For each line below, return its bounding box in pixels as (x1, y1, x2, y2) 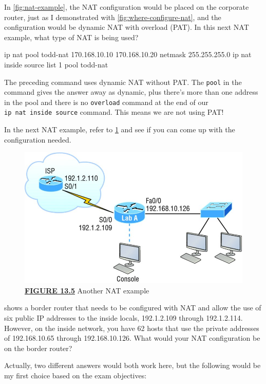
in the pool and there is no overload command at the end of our (4, 96, 208, 107)
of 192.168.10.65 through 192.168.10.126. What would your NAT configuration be (4, 333, 260, 343)
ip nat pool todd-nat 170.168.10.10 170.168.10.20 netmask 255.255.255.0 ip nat (4, 49, 252, 60)
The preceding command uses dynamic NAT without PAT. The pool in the (4, 76, 242, 87)
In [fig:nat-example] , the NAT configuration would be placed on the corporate (4, 2, 249, 12)
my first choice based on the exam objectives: (4, 370, 147, 380)
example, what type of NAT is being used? (4, 31, 139, 42)
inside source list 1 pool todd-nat (4, 59, 108, 69)
